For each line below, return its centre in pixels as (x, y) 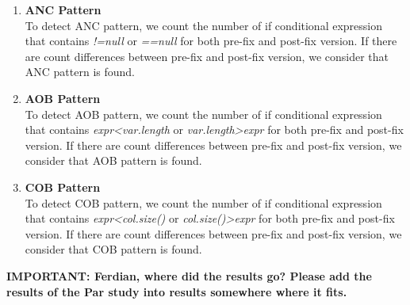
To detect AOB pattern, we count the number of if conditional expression (203, 114)
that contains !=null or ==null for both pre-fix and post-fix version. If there (211, 41)
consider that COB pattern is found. (113, 249)
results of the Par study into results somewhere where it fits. (177, 291)
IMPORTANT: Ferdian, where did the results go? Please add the (189, 275)
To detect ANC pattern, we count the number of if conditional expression (204, 25)
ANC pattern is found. (80, 72)
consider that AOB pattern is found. (113, 160)
